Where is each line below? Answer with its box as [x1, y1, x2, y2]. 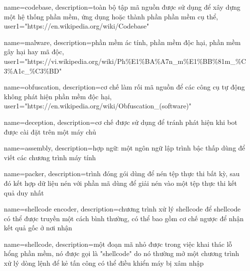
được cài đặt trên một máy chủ [4, 126, 96, 136]
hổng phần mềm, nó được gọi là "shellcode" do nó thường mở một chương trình [4, 248, 239, 258]
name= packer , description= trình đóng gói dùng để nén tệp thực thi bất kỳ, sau [4, 168, 240, 179]
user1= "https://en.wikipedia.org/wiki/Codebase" [4, 21, 149, 31]
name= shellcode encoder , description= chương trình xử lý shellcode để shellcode [4, 204, 241, 214]
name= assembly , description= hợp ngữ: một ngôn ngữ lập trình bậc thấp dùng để [4, 143, 245, 153]
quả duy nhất [4, 187, 44, 197]
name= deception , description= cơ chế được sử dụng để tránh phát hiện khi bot [4, 117, 237, 127]
